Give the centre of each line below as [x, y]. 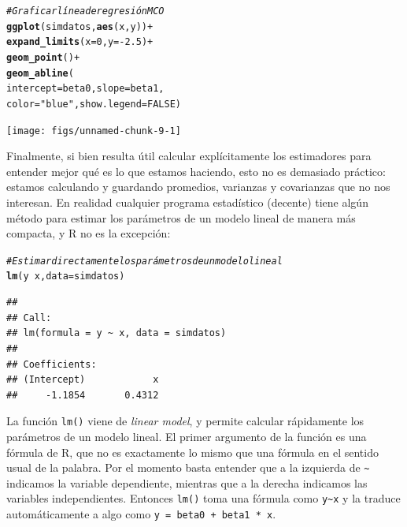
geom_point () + [43, 57]
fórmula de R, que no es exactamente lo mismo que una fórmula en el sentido [192, 452]
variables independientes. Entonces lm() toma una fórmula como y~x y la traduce [203, 498]
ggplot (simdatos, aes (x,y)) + [80, 26]
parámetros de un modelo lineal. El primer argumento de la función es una [187, 436]
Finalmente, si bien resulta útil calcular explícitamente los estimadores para [189, 156]
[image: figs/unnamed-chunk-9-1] [94, 131]
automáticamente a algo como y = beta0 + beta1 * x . [141, 514]
